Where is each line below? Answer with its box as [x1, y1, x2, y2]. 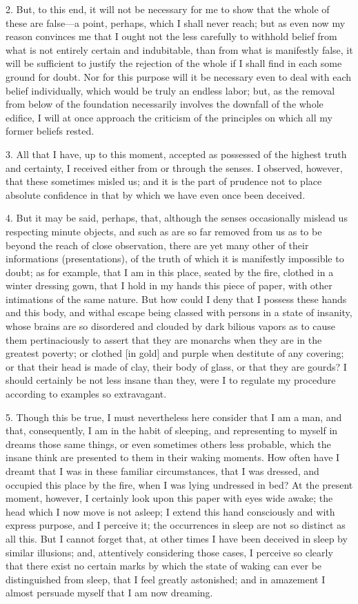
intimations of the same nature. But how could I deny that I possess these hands [6, 291, 347, 306]
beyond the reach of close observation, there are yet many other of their [6, 237, 309, 252]
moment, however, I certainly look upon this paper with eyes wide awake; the [6, 491, 333, 505]
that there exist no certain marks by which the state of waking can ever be [6, 558, 322, 573]
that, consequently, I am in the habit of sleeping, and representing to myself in [6, 423, 338, 438]
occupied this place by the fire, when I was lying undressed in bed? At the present [6, 477, 353, 491]
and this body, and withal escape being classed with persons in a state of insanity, [6, 305, 352, 320]
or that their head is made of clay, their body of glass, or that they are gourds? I [6, 359, 347, 373]
